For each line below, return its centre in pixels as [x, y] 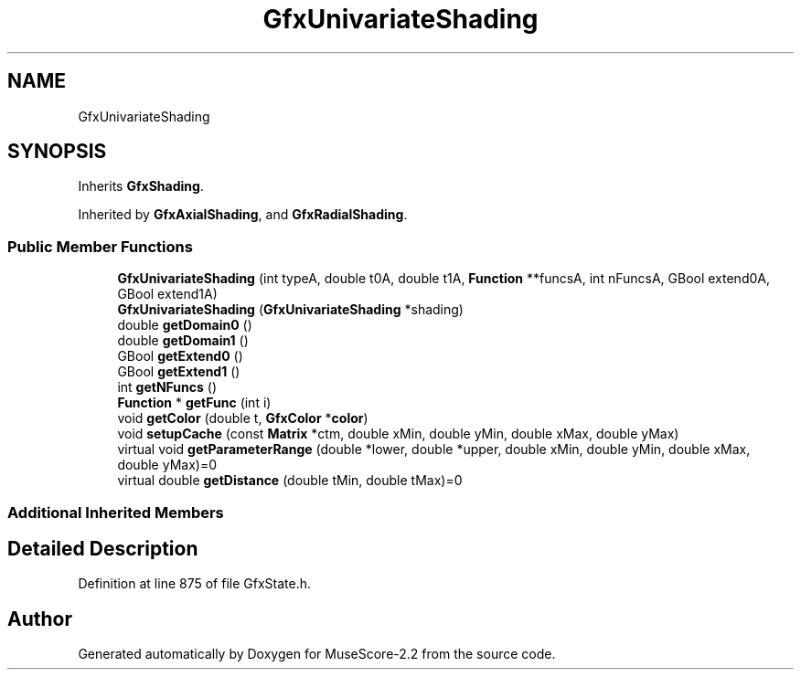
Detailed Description [103, 548]
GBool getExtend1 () [179, 372]
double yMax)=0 [167, 465]
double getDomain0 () [185, 325]
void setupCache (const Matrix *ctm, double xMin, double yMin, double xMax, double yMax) [398, 434]
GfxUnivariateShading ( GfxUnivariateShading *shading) [290, 310]
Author [40, 619]
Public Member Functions [100, 246]
